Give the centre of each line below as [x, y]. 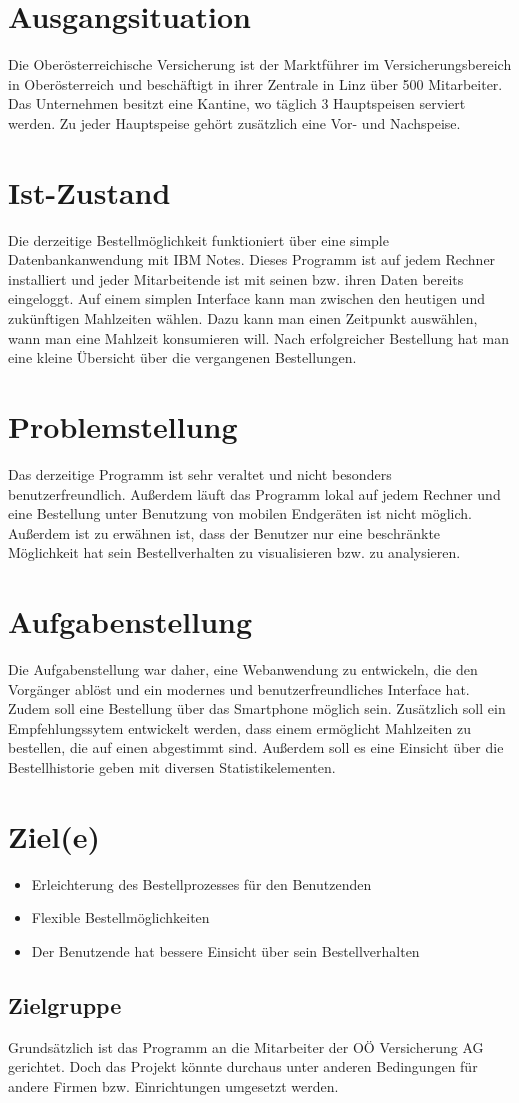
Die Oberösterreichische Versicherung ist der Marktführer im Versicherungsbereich [260, 64]
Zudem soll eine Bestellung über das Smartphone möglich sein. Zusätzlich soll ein [257, 708]
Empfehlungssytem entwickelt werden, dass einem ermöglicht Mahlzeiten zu [239, 727]
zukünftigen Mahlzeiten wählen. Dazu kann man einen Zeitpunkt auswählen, [243, 318]
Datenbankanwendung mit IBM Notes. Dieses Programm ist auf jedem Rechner [252, 259]
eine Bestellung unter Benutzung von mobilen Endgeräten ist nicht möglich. [240, 513]
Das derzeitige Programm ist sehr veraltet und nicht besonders [200, 473]
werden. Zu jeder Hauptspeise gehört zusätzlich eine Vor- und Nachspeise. [234, 122]
